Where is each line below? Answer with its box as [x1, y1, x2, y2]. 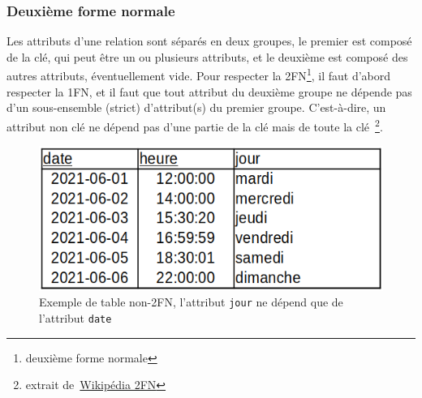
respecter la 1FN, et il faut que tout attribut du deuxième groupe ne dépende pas [6, 83, 412, 100]
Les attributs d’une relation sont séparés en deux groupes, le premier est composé [6, 32, 412, 49]
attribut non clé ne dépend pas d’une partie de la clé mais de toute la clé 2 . [6, 115, 383, 135]
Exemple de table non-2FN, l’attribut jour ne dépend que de [39, 293, 343, 310]
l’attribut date [39, 310, 112, 327]
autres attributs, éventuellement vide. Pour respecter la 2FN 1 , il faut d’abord [6, 65, 391, 84]
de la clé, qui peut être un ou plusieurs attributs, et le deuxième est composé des [6, 48, 408, 65]
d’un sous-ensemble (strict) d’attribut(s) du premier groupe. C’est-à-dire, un [6, 99, 386, 116]
